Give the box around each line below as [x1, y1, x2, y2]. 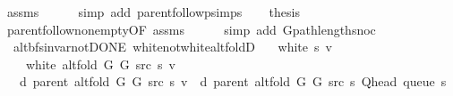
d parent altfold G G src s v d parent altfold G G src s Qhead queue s [19, 72, 447, 91]
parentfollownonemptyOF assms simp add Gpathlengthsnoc [6, 20, 376, 38]
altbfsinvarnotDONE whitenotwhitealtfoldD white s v [13, 37, 332, 56]
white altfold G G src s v [25, 54, 175, 73]
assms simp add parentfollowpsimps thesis [6, 3, 300, 20]
